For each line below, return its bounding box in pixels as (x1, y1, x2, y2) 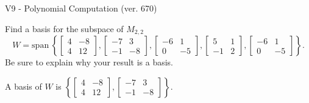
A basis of (5, 79, 42, 92)
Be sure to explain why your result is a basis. (5, 56, 174, 68)
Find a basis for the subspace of (5, 22, 124, 35)
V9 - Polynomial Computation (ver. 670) (5, 2, 157, 14)
